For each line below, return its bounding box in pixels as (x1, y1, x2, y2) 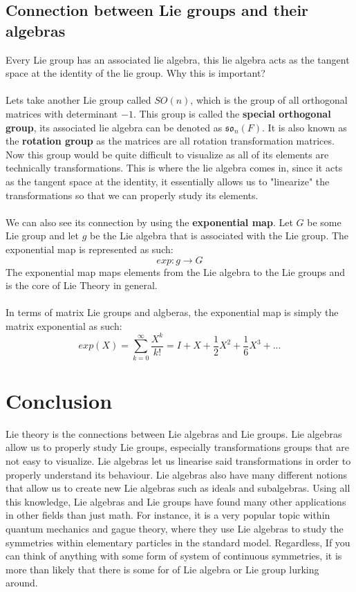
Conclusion (6, 386, 113, 414)
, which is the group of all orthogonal (190, 93, 348, 107)
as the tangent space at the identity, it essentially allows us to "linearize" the (6, 174, 330, 188)
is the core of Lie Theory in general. (6, 278, 158, 293)
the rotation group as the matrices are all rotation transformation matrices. (6, 133, 335, 148)
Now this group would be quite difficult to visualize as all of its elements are (6, 147, 329, 161)
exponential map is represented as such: (6, 241, 174, 256)
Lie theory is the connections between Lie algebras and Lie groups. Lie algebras (6, 426, 342, 441)
